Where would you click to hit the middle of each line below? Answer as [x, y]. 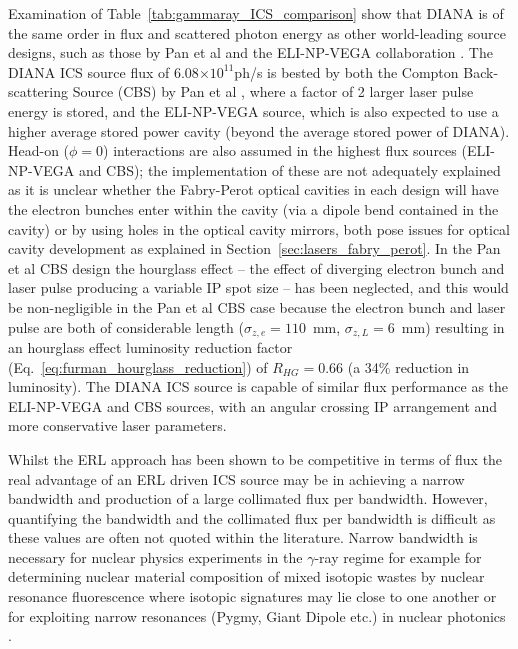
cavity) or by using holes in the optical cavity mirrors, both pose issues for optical [259, 228]
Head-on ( [39, 150]
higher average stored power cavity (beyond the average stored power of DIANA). [259, 130]
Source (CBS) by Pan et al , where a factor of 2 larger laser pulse [273, 91]
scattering [38, 91]
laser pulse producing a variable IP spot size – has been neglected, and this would [258, 287]
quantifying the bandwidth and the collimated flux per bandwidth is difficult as [252, 517]
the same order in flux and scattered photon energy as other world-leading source [257, 32]
